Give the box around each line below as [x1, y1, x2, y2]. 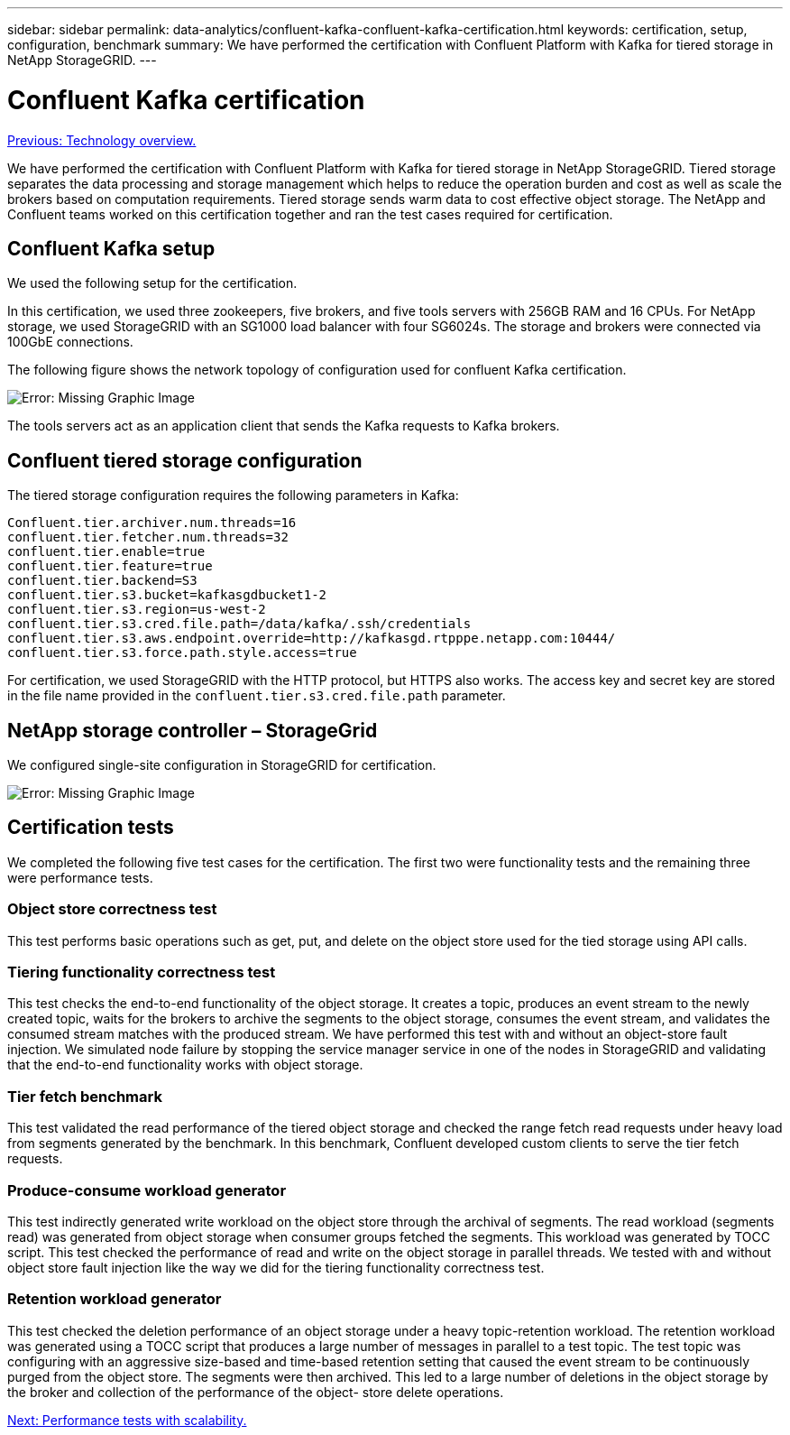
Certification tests [7, 816, 174, 839]
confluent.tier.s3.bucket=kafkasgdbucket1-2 [7, 588, 327, 603]
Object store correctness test [7, 900, 217, 919]
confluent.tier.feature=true [7, 559, 213, 574]
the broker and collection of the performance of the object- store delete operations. [7, 1384, 504, 1400]
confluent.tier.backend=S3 [7, 573, 197, 588]
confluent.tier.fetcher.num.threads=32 [7, 530, 289, 545]
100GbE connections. [7, 334, 133, 350]
